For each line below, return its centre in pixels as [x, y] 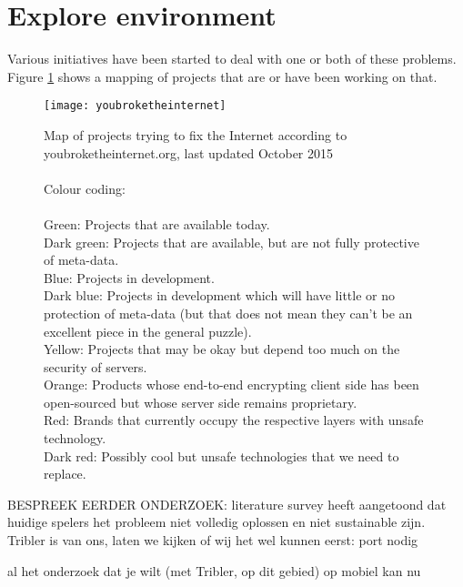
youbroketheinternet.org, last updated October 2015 [188, 152]
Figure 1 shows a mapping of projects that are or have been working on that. [222, 76]
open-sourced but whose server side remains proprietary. [201, 402]
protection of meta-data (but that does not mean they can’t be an [228, 313]
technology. [75, 438]
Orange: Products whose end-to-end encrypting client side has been [231, 385]
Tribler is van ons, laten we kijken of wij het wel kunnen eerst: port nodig [213, 540]
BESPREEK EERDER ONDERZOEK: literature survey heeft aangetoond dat [227, 504]
